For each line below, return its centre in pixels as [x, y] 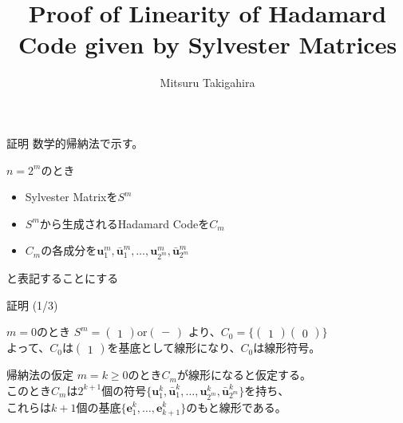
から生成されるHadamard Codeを [124, 223]
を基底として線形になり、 [174, 348]
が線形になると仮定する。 [244, 375]
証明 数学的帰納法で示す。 [75, 142]
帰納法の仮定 [40, 375]
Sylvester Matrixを [71, 197]
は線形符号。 [287, 348]
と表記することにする [63, 278]
